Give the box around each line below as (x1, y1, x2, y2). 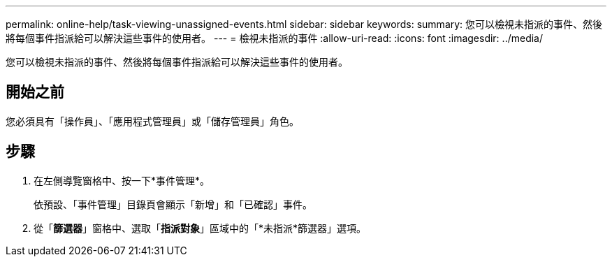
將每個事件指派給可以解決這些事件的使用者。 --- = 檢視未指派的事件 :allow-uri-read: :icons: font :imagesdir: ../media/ (6, 32, 544, 44)
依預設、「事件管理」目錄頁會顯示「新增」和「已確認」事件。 (34, 198, 312, 210)
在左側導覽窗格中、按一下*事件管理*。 (34, 174, 210, 187)
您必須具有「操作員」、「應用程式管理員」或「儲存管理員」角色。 (6, 115, 299, 127)
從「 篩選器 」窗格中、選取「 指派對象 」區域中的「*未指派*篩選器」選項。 (34, 221, 367, 234)
